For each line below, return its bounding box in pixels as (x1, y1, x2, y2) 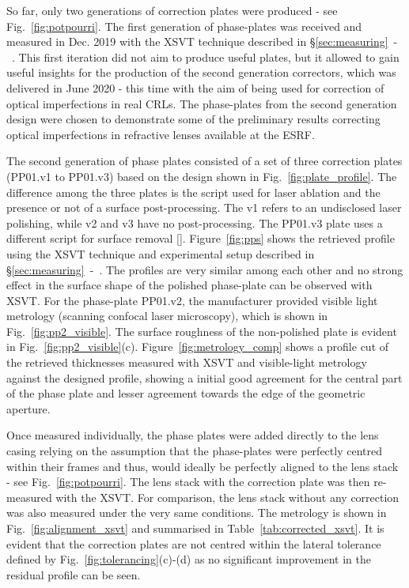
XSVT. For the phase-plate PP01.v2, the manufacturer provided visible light (6, 292, 378, 308)
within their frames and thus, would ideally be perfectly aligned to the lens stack (6, 458, 399, 474)
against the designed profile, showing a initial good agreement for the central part (6, 369, 403, 386)
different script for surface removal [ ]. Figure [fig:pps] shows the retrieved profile (6, 230, 395, 247)
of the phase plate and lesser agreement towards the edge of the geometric (6, 385, 365, 401)
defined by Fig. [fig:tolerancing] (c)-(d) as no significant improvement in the (6, 551, 371, 567)
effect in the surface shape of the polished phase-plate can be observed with (6, 277, 373, 293)
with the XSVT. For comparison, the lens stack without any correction (55, 488, 400, 505)
